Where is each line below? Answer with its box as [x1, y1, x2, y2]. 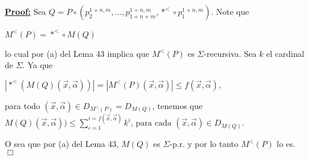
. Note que [211, 5, 249, 17]
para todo [5, 99, 40, 111]
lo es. [276, 137, 295, 150]
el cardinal [266, 47, 304, 59]
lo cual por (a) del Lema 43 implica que [5, 47, 149, 59]
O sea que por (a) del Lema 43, [5, 137, 119, 150]
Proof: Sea [5, 5, 46, 17]
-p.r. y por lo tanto [169, 137, 239, 150]
